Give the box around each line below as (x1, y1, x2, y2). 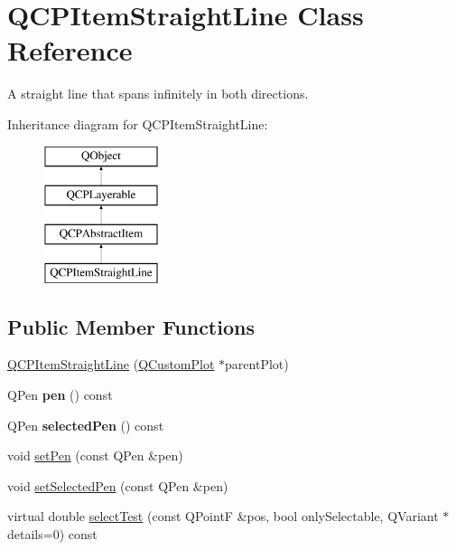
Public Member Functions (7, 312, 255, 340)
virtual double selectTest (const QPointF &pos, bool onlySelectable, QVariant (7, 507, 439, 526)
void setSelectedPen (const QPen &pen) (7, 476, 228, 495)
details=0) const (7, 525, 98, 544)
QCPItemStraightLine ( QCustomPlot (7, 355, 215, 374)
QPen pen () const (7, 385, 113, 404)
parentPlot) (225, 355, 289, 374)
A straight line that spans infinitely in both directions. (7, 84, 309, 103)
